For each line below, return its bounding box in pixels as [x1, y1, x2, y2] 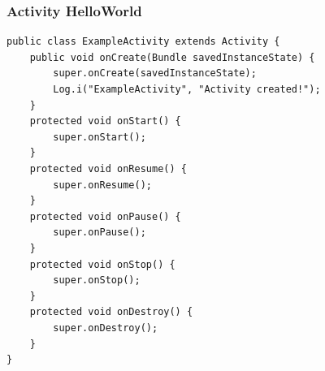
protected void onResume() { [29, 162, 187, 175]
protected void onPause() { [29, 210, 181, 222]
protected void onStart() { [29, 115, 181, 127]
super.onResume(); [53, 179, 152, 191]
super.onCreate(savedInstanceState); [53, 67, 257, 80]
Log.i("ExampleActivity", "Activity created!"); [53, 84, 321, 95]
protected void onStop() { [29, 258, 175, 270]
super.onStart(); [53, 131, 146, 143]
